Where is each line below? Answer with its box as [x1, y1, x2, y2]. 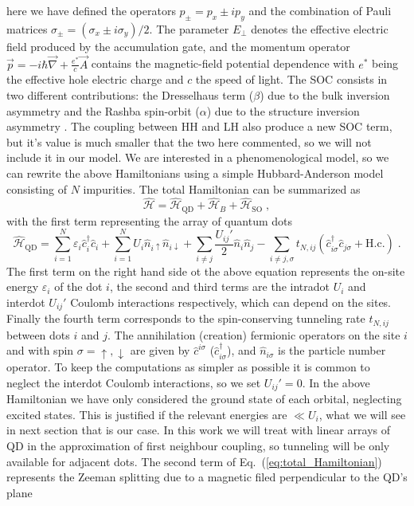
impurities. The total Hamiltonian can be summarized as [83, 180, 361, 197]
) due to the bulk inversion [260, 87, 390, 104]
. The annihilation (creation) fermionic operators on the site [107, 326, 400, 343]
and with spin [6, 342, 74, 359]
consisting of [6, 180, 67, 197]
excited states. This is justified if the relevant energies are [6, 406, 287, 422]
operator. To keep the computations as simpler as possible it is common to [6, 359, 370, 375]
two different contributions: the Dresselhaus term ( [6, 87, 254, 104]
